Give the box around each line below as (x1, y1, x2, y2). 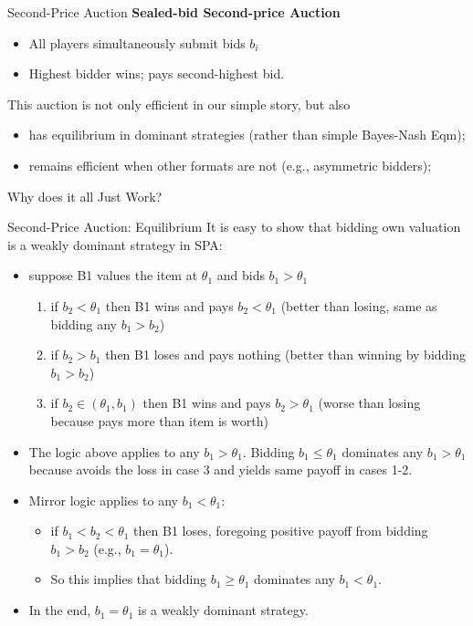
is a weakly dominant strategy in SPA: (7, 235, 223, 254)
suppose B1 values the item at (28, 266, 198, 285)
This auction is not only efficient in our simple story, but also (7, 94, 351, 113)
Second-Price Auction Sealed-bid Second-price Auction (7, 3, 341, 21)
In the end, (28, 600, 91, 620)
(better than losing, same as (280, 296, 437, 315)
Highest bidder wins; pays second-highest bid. (28, 64, 285, 83)
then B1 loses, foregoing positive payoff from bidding (133, 521, 428, 540)
